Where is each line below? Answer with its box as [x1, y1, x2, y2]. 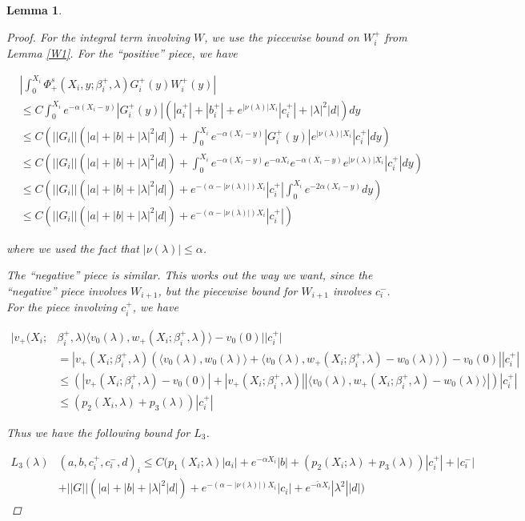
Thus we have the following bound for [6, 423, 190, 440]
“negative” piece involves [6, 282, 127, 299]
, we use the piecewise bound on [204, 28, 359, 45]
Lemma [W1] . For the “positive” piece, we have [6, 45, 238, 62]
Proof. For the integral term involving [6, 28, 190, 45]
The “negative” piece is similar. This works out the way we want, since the [6, 267, 373, 283]
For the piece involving [6, 299, 118, 315]
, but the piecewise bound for [158, 282, 298, 299]
